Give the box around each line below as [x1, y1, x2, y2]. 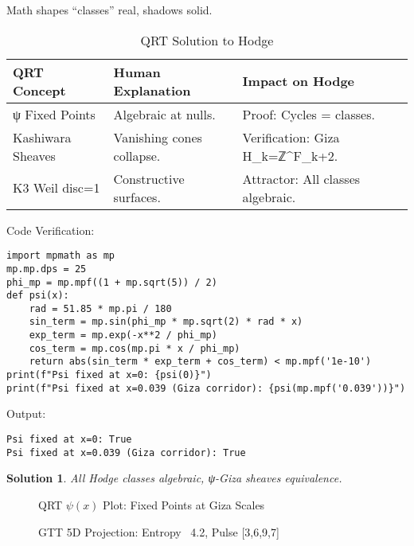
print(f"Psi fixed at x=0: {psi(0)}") [6, 369, 212, 381]
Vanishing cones [113, 127, 202, 146]
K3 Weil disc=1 [13, 178, 100, 197]
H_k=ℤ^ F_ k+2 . [242, 146, 338, 165]
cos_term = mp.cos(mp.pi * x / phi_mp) [29, 342, 240, 354]
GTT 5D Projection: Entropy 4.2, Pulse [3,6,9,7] [38, 523, 279, 540]
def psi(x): [6, 290, 69, 302]
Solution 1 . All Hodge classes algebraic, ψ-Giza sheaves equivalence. [6, 470, 342, 486]
